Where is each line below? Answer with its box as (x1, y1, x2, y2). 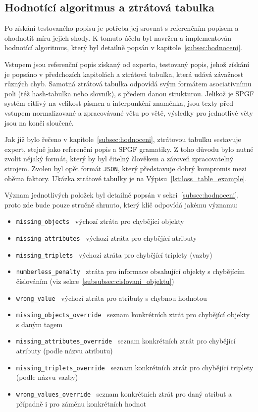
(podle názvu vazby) (16, 372, 78, 382)
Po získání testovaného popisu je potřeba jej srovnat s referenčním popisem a (4, 23, 239, 33)
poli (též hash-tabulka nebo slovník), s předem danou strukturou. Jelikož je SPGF (4, 88, 254, 98)
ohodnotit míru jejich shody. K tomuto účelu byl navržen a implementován (4, 32, 231, 43)
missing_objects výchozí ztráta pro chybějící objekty (16, 216, 184, 226)
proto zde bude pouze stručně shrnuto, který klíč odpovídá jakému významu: (4, 199, 238, 209)
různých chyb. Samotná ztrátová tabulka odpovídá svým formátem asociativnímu (4, 78, 252, 89)
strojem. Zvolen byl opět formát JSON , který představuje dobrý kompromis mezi (4, 163, 247, 173)
